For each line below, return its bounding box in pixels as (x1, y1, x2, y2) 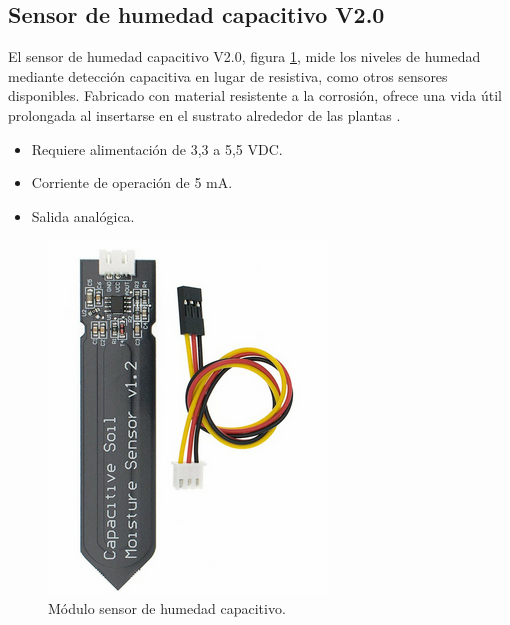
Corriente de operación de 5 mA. (31, 172, 233, 193)
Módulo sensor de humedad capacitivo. (48, 597, 286, 618)
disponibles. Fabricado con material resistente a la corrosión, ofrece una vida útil (8, 85, 502, 106)
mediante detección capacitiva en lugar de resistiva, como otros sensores (8, 65, 448, 86)
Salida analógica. (31, 205, 135, 226)
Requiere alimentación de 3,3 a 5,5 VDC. (31, 138, 283, 159)
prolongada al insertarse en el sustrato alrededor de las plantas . (8, 104, 401, 125)
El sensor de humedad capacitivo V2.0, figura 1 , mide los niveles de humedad (8, 46, 481, 67)
